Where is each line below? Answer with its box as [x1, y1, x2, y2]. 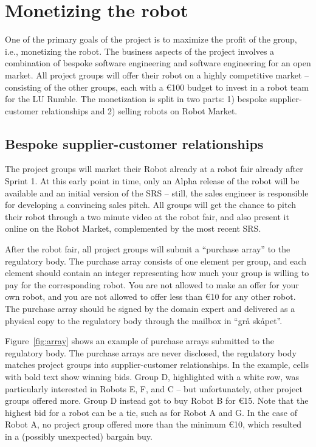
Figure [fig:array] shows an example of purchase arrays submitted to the [5, 334, 274, 347]
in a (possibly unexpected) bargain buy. [5, 429, 153, 442]
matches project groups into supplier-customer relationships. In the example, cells [5, 358, 309, 371]
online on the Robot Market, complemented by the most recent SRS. [5, 222, 261, 235]
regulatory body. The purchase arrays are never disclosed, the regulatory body [5, 346, 297, 359]
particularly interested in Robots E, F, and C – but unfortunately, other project [5, 382, 303, 395]
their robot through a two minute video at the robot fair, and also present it [5, 210, 289, 223]
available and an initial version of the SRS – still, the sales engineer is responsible [5, 186, 309, 199]
